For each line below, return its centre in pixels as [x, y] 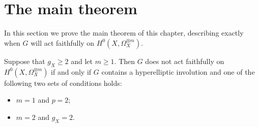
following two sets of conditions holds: [63, 83]
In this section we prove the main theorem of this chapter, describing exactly [124, 33]
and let [82, 61]
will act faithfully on [63, 42]
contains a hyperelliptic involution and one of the [178, 71]
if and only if [71, 71]
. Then [125, 61]
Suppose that [25, 61]
